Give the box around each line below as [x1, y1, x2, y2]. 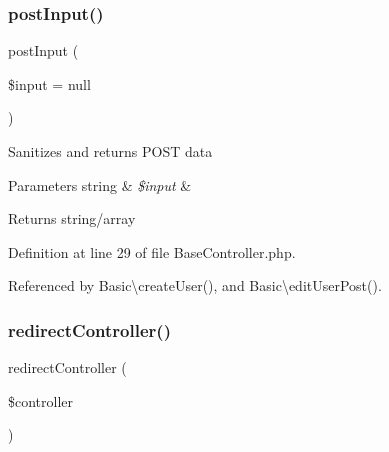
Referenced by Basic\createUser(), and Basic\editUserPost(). [8, 275, 382, 296]
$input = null [8, 73, 91, 94]
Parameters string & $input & [8, 174, 192, 195]
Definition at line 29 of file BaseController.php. [8, 241, 296, 262]
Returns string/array [8, 208, 136, 229]
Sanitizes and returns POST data [8, 141, 213, 161]
